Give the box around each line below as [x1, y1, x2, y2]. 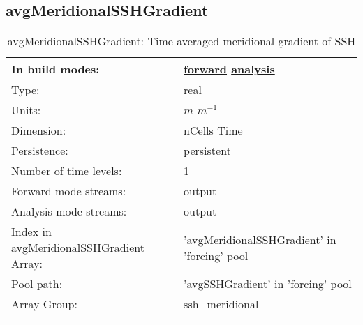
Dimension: [11, 122, 66, 139]
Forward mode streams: [11, 183, 126, 199]
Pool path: [11, 275, 63, 292]
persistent [184, 142, 231, 159]
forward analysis [184, 61, 275, 77]
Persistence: [11, 142, 68, 159]
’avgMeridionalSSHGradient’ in [184, 231, 336, 248]
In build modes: [11, 61, 100, 77]
